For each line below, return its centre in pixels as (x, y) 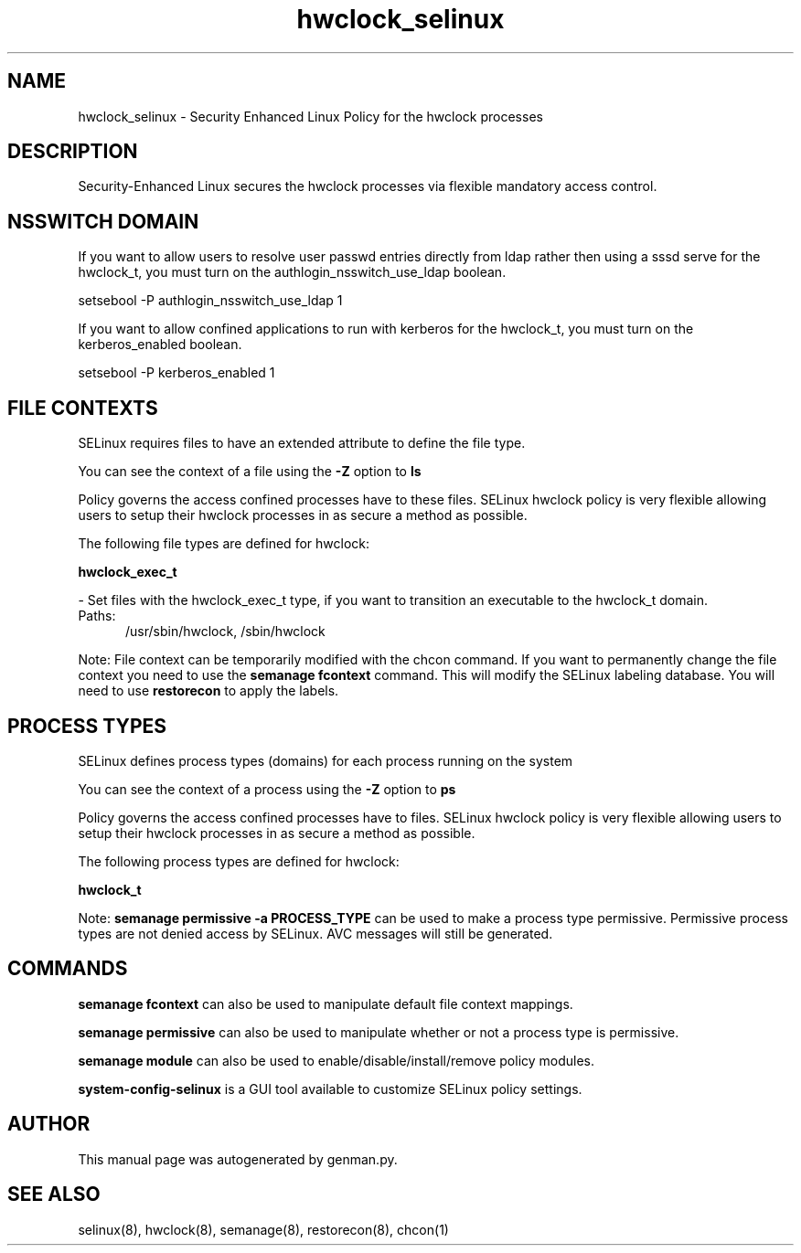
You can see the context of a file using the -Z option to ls (250, 472)
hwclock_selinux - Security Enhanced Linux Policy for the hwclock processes (310, 116)
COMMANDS (68, 969)
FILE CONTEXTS (83, 408)
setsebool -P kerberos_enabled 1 (176, 373)
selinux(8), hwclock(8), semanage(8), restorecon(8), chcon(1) (263, 1229)
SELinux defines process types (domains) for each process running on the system (326, 760)
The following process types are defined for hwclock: (239, 861)
